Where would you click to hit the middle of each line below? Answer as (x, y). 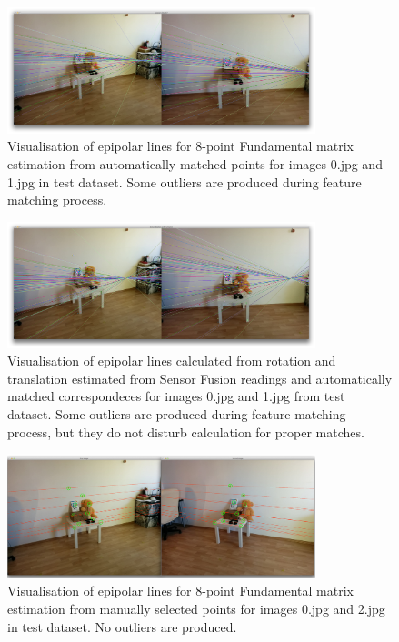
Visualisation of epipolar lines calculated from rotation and (172, 361)
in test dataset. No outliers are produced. (122, 626)
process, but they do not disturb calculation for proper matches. (186, 431)
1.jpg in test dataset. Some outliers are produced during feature (185, 181)
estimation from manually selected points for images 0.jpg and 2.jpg (196, 609)
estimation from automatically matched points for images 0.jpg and (195, 163)
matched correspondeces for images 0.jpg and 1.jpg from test (176, 396)
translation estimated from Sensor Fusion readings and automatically (200, 378)
